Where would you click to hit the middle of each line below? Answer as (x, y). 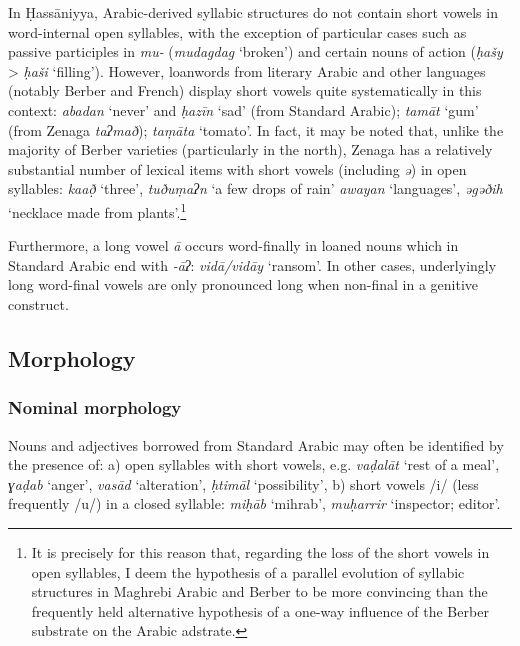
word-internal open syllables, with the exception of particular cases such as (237, 31)
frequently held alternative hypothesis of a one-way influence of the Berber (260, 610)
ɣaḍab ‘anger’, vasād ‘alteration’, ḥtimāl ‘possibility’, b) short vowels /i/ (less (243, 483)
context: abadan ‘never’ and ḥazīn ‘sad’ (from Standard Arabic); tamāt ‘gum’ (243, 109)
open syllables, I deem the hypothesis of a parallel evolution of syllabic (248, 571)
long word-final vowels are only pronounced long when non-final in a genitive (243, 284)
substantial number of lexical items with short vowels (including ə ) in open (237, 168)
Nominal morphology (95, 407)
